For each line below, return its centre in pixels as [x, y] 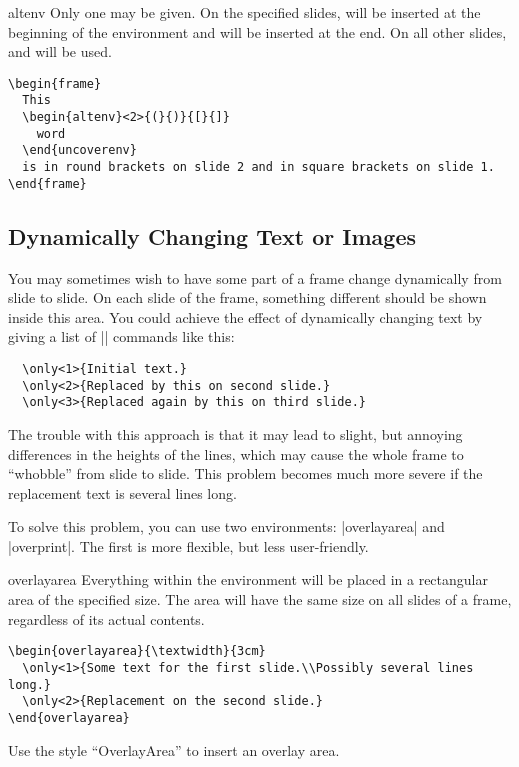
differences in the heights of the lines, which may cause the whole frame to [236, 453]
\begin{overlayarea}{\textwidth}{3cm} [137, 651]
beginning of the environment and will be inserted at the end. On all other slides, [257, 31]
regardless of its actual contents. [106, 618]
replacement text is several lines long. [122, 492]
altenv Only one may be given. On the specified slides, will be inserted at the [244, 12]
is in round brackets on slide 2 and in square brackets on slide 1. [258, 167]
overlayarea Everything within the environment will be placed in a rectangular [248, 579]
